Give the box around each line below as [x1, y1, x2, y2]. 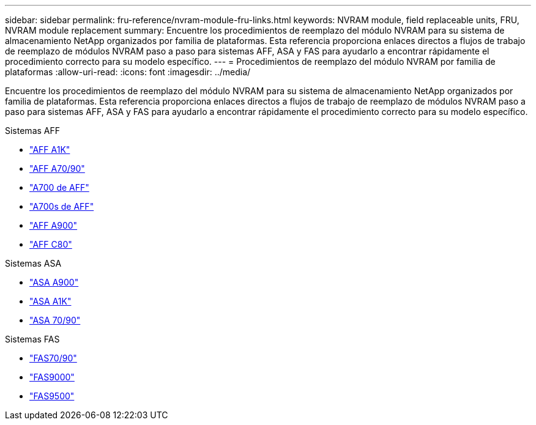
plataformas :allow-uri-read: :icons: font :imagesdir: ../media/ [5, 67, 251, 77]
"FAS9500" [29, 391, 75, 401]
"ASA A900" [29, 277, 79, 287]
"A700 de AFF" [29, 182, 89, 193]
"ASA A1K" [29, 296, 72, 306]
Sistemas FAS [5, 334, 60, 344]
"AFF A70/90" [29, 163, 85, 174]
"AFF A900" [29, 220, 78, 231]
